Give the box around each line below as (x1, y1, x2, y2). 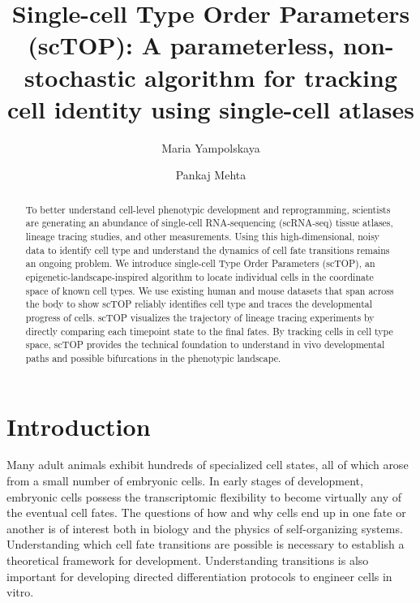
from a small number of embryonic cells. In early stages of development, (6, 472, 363, 489)
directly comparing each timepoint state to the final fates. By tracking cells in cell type (25, 324, 393, 338)
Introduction (6, 409, 151, 442)
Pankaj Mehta (175, 166, 246, 183)
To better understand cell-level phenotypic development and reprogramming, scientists (25, 202, 391, 216)
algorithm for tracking (144, 60, 397, 93)
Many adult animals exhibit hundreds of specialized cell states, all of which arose (6, 456, 409, 473)
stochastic (24, 60, 136, 93)
